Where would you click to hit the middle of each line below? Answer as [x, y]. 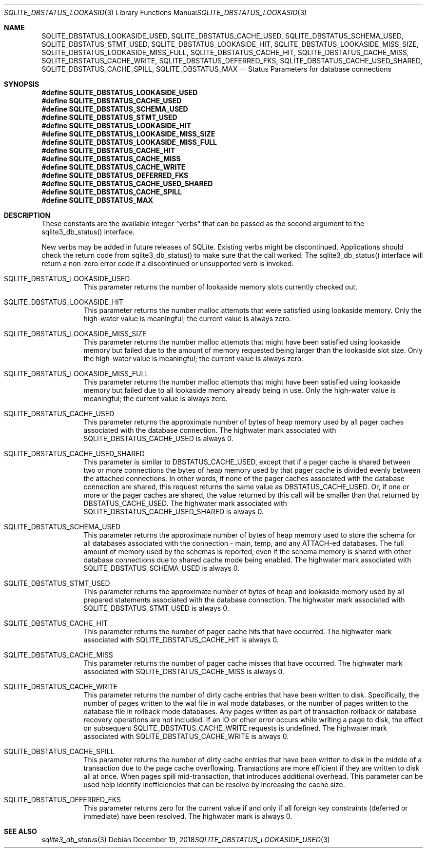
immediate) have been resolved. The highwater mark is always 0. [188, 816]
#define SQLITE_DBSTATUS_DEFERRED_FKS [115, 175]
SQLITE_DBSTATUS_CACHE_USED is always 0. [158, 438]
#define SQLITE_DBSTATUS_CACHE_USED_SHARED [127, 184]
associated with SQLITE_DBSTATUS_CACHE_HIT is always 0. [181, 640]
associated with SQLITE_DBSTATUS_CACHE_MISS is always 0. [184, 671]
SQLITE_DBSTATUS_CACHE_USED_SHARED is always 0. [174, 512]
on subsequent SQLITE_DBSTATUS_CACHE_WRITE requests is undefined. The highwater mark [235, 728]
